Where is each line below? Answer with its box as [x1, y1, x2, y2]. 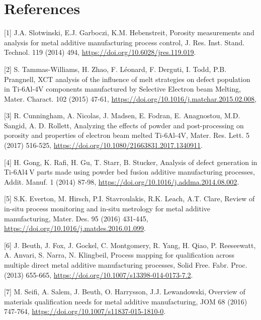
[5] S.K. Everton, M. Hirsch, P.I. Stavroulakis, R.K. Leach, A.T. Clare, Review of [4, 193, 255, 204]
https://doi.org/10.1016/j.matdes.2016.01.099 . [4, 223, 146, 233]
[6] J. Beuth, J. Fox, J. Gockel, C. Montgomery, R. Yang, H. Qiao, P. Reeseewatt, [4, 239, 256, 250]
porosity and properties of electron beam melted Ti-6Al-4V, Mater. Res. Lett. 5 [4, 130, 250, 140]
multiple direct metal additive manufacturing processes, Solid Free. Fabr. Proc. [4, 260, 247, 270]
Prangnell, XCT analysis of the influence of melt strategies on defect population [4, 73, 250, 84]
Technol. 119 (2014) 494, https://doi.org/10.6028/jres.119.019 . [4, 47, 196, 57]
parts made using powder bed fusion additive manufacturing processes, [37, 167, 255, 177]
